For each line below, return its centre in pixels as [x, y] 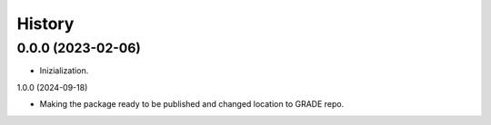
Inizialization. [64, 71]
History [45, 24]
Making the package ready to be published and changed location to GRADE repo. [192, 104]
